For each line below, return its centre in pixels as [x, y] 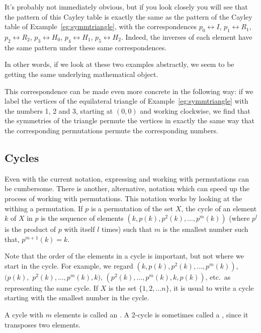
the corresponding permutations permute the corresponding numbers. [111, 130]
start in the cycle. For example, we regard [69, 265]
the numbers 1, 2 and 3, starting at [59, 110]
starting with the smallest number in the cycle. [77, 298]
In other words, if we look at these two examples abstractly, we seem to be [119, 64]
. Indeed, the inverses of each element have [187, 36]
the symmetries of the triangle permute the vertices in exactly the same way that [129, 120]
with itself [79, 229]
